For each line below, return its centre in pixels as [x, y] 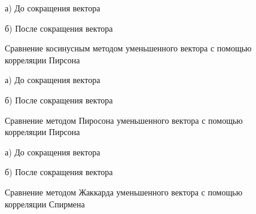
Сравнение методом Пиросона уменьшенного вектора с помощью [124, 120]
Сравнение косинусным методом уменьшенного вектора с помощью [128, 48]
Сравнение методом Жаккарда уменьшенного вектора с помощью [124, 192]
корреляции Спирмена [45, 204]
